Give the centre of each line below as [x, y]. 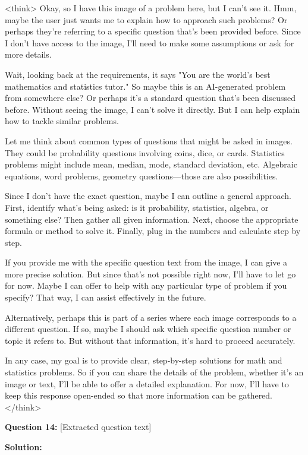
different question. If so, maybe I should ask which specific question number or [148, 329]
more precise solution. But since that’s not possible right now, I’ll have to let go [150, 274]
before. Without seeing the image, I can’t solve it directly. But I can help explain [153, 109]
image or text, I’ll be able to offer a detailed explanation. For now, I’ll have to [147, 383]
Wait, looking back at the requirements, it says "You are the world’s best [138, 74]
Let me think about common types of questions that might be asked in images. [149, 140]
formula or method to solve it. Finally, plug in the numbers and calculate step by [153, 231]
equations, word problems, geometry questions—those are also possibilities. [142, 176]
